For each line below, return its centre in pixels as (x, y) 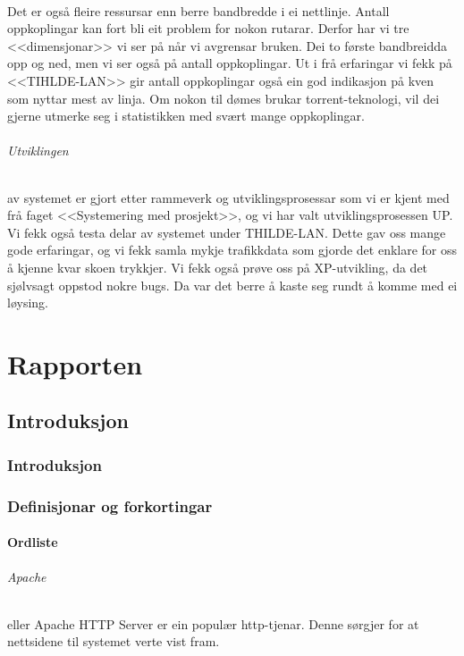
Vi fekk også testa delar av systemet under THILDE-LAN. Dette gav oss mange (227, 232)
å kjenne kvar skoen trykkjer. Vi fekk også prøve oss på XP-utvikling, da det (218, 267)
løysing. (28, 303)
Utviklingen (38, 151)
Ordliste (33, 542)
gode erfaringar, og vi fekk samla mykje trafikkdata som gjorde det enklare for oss (232, 250)
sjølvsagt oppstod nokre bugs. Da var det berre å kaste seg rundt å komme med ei (232, 285)
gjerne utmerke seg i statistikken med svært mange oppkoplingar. (186, 116)
